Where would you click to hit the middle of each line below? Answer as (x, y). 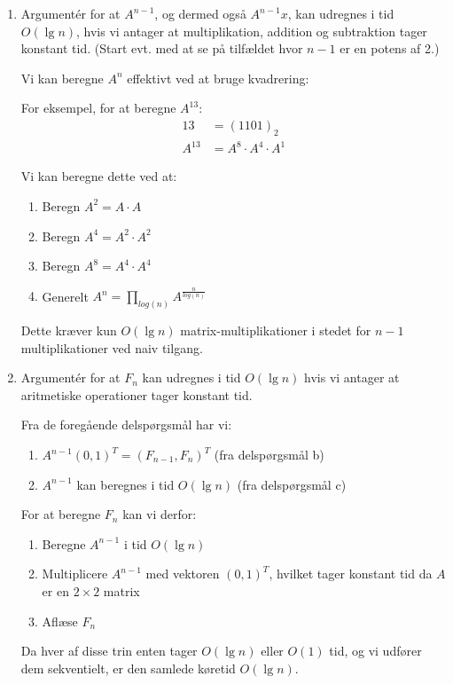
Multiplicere (75, 574)
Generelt (65, 296)
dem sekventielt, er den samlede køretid (128, 668)
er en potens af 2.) (390, 48)
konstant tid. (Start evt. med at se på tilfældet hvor (162, 48)
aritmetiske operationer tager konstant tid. (137, 394)
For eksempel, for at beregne (98, 108)
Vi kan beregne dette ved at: (99, 176)
